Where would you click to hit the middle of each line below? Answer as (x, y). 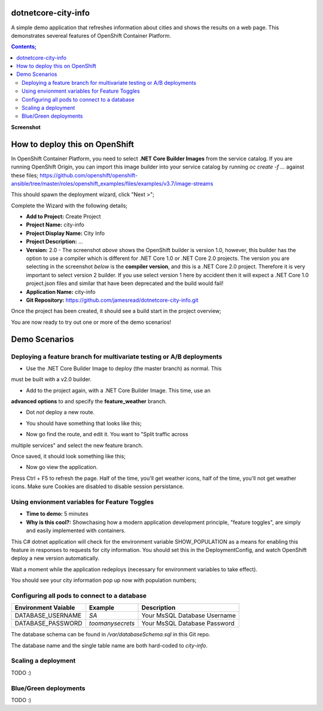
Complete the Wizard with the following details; (69, 206)
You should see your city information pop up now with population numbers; (104, 580)
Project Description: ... (54, 241)
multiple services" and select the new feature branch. (77, 445)
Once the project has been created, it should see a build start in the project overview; (116, 311)
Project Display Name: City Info (65, 233)
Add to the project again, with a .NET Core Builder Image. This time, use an (118, 390)
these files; (25, 175)
